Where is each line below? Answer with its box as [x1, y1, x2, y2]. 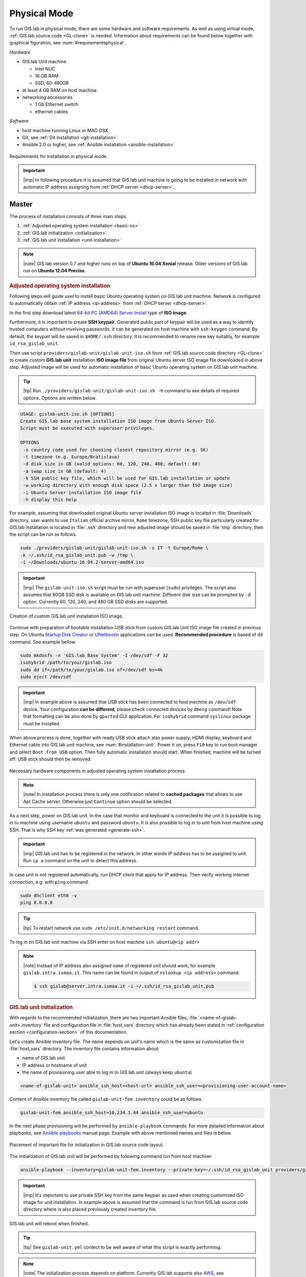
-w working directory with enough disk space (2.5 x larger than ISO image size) [23, 483, 233, 488]
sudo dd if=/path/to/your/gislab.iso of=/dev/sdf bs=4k [20, 667, 163, 673]
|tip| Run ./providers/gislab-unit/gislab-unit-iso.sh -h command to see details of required [23, 388, 239, 394]
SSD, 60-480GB [35, 80, 69, 86]
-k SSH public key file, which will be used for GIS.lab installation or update [23, 476, 231, 481]
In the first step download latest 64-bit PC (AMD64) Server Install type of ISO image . [9, 310, 188, 316]
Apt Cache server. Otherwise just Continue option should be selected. [23, 798, 173, 805]
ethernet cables [35, 108, 68, 114]
